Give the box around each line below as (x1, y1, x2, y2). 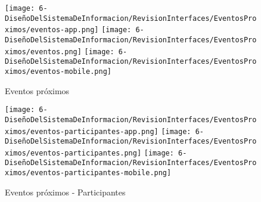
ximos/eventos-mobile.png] (5, 67, 111, 76)
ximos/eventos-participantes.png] (5, 148, 142, 157)
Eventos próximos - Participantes (5, 185, 126, 198)
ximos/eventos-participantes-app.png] (5, 127, 159, 136)
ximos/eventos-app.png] (5, 26, 99, 35)
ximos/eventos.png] (5, 47, 82, 56)
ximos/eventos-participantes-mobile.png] (5, 169, 172, 178)
